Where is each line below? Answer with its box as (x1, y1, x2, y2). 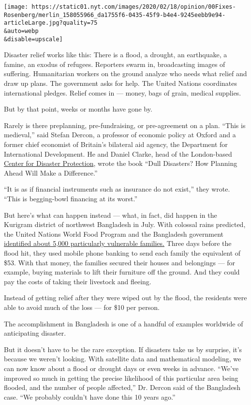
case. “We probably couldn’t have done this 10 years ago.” (4, 391, 176, 402)
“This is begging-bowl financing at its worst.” (4, 194, 138, 203)
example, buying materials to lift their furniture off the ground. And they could (4, 267, 240, 277)
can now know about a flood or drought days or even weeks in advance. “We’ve (4, 363, 239, 373)
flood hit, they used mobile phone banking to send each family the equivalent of (4, 247, 241, 258)
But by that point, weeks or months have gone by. (4, 104, 152, 114)
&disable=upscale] (4, 35, 63, 43)
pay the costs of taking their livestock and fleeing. (4, 276, 151, 286)
